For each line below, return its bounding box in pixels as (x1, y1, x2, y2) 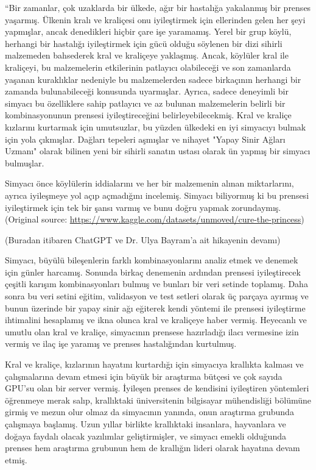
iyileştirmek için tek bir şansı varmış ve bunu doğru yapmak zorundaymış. (5, 201, 281, 213)
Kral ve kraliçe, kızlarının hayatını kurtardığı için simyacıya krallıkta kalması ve (5, 358, 304, 371)
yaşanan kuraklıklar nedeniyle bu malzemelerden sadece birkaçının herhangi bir (5, 73, 301, 85)
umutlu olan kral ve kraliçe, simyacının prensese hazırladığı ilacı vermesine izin (5, 325, 299, 338)
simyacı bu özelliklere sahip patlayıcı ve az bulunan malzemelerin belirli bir (5, 96, 286, 109)
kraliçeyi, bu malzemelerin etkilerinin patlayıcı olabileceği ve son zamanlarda (5, 60, 291, 73)
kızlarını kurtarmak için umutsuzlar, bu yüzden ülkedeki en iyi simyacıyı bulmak (5, 120, 306, 133)
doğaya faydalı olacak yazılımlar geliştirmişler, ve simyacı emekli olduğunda (5, 429, 286, 442)
